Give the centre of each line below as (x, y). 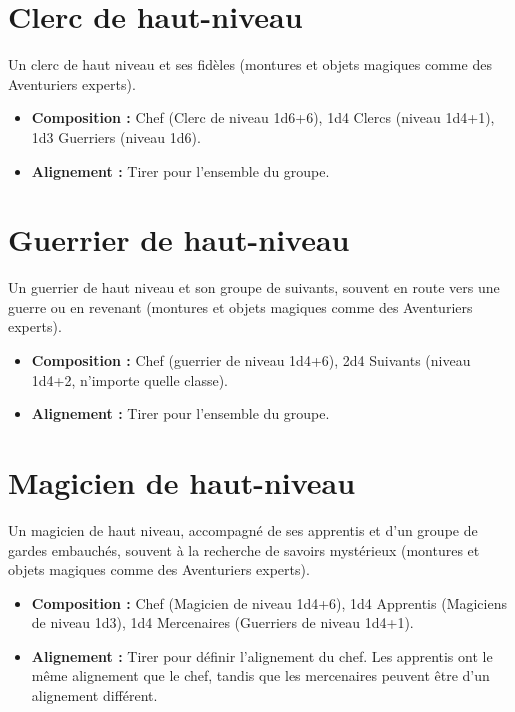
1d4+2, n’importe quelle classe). (129, 379)
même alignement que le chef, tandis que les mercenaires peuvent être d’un (260, 675)
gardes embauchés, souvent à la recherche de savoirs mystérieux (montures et (244, 549)
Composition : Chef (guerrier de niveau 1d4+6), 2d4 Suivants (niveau (251, 360)
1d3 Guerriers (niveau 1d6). (116, 136)
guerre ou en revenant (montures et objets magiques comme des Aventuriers (240, 306)
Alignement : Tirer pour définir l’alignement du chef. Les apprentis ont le (262, 655)
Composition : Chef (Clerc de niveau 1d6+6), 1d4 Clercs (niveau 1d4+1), (263, 117)
